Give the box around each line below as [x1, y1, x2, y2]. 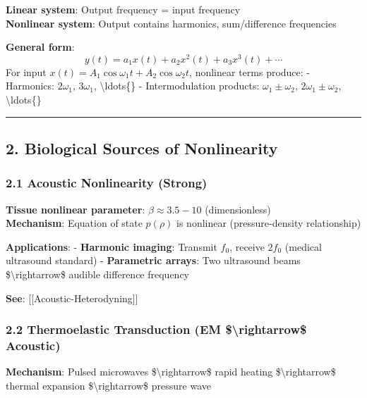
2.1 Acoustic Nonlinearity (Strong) [6, 174, 207, 192]
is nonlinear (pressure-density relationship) [176, 216, 361, 230]
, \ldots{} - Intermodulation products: [94, 78, 260, 93]
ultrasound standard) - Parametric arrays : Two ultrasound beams [6, 253, 301, 268]
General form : [6, 39, 75, 54]
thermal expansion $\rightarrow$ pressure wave [6, 378, 211, 392]
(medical [284, 239, 322, 254]
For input [6, 64, 47, 79]
